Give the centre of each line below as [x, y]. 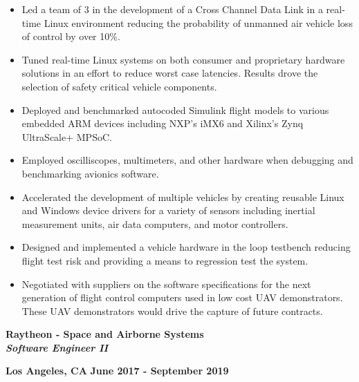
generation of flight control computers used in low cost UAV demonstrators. [182, 297]
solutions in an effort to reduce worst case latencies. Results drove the [170, 73]
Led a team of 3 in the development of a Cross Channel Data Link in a [172, 9]
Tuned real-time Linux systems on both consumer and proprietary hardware [183, 59]
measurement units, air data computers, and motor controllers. [155, 223]
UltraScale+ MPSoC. [67, 136]
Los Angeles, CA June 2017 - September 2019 [117, 371]
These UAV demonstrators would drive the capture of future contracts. [172, 311]
